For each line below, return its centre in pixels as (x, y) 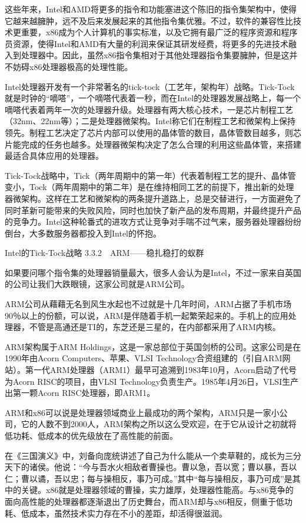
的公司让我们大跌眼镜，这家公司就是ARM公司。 (97, 284)
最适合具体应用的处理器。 (54, 156)
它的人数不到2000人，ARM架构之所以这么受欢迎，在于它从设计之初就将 (159, 424)
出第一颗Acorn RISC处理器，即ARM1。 (80, 393)
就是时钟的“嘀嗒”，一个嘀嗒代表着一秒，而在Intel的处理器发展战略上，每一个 (153, 98)
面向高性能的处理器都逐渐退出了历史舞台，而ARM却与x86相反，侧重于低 (145, 501)
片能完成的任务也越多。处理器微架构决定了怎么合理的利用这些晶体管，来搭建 (153, 144)
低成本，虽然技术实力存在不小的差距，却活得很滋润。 (124, 513)
